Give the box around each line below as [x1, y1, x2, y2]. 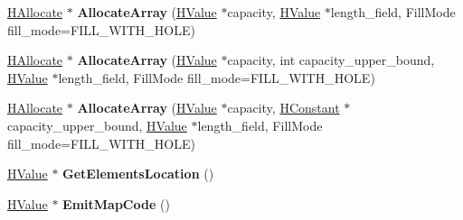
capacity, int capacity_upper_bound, [227, 50, 435, 69]
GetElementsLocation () [62, 164, 214, 183]
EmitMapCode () [62, 194, 170, 213]
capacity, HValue [227, 3, 321, 21]
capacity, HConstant [227, 98, 340, 117]
